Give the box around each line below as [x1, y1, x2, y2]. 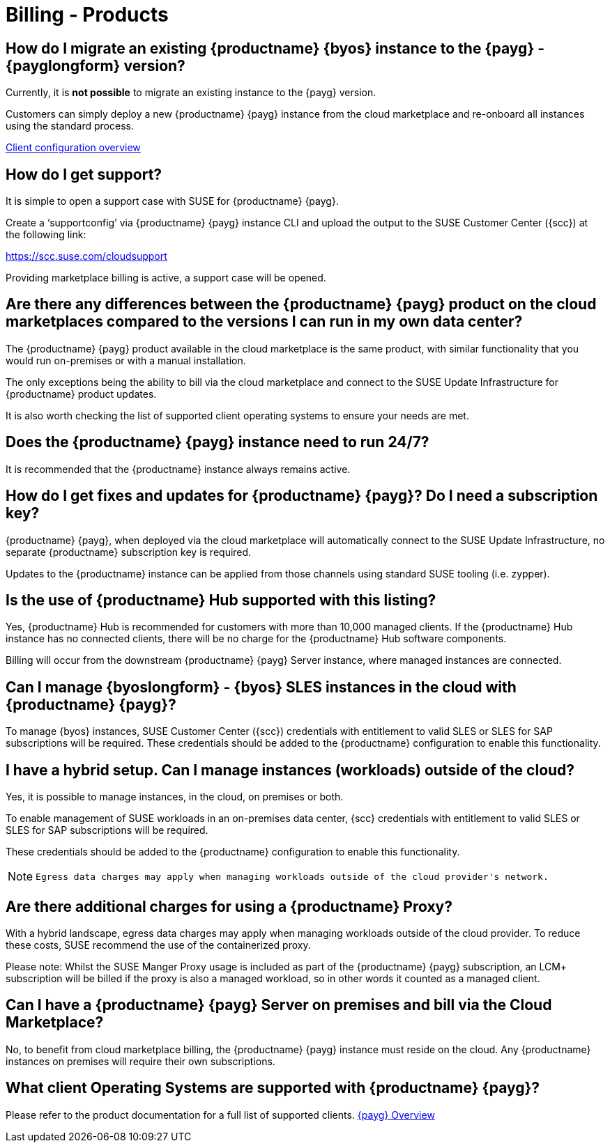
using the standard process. [6, 120, 134, 132]
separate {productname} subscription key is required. [6, 545, 252, 558]
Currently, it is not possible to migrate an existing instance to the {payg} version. [6, 86, 376, 99]
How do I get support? [6, 165, 162, 183]
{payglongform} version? [6, 56, 185, 75]
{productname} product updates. [6, 387, 157, 400]
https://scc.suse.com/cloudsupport [6, 250, 167, 263]
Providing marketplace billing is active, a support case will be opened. [6, 272, 326, 284]
